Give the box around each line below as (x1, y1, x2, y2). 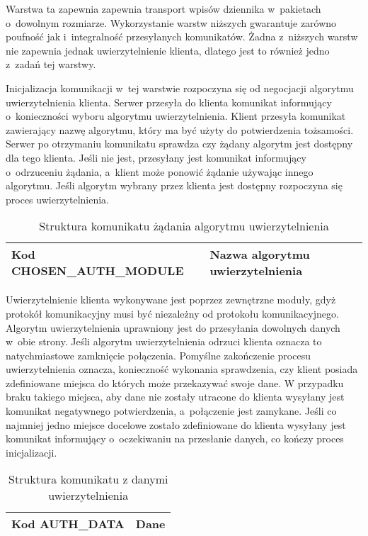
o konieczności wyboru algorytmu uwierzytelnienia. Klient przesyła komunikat (6, 108, 346, 123)
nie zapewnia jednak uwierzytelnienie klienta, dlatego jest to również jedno (6, 43, 330, 57)
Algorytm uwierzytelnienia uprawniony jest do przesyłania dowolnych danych (6, 320, 340, 335)
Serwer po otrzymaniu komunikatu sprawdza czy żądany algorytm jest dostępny (6, 136, 353, 151)
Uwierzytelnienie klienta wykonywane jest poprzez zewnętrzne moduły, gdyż (6, 292, 336, 307)
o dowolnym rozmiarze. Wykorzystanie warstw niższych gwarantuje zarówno (6, 15, 337, 30)
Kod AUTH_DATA (11, 515, 125, 532)
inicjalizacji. (6, 445, 57, 459)
